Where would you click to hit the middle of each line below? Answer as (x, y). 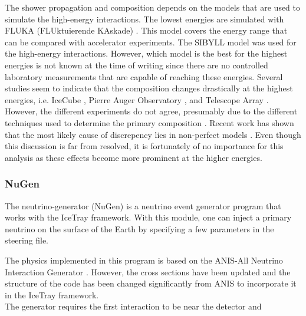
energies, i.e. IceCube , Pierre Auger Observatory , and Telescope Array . (137, 99)
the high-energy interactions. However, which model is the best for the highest (146, 53)
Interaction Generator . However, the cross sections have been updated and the (148, 271)
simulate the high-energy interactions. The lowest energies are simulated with (144, 19)
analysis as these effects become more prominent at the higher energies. (134, 157)
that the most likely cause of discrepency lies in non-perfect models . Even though (153, 134)
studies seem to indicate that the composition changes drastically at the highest (149, 88)
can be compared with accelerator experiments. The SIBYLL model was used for (151, 42)
